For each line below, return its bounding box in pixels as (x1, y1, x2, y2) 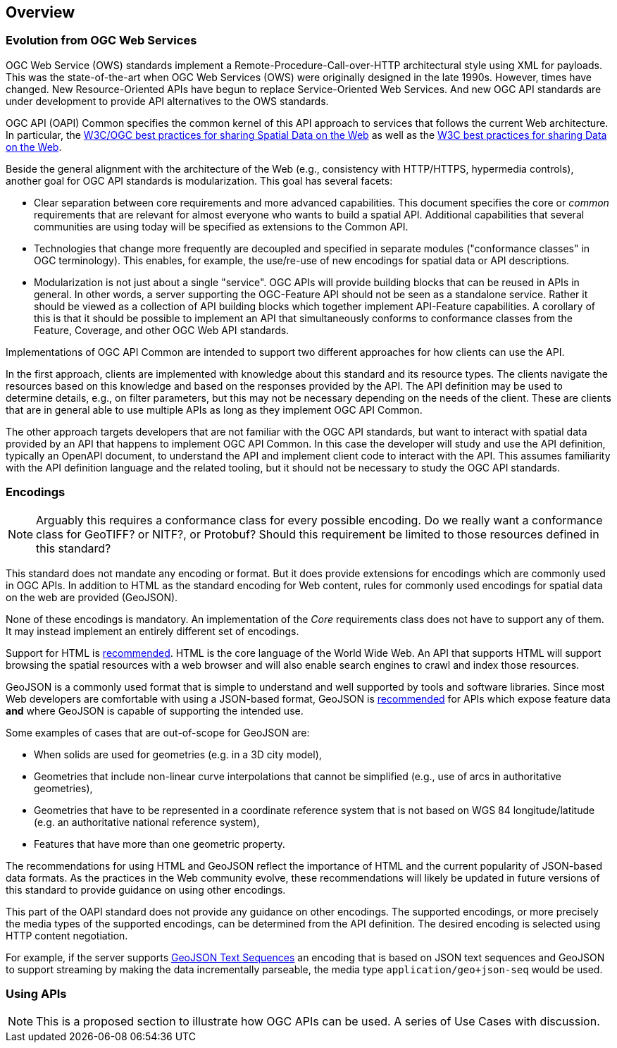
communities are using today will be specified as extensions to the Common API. (34, 220, 409, 233)
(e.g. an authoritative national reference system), (34, 815, 260, 828)
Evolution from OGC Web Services (6, 33, 197, 48)
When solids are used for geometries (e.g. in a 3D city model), (34, 748, 322, 760)
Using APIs (6, 986, 67, 1001)
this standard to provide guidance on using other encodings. (6, 883, 286, 896)
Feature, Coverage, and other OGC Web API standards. (34, 323, 289, 336)
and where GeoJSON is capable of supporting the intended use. (6, 704, 304, 717)
